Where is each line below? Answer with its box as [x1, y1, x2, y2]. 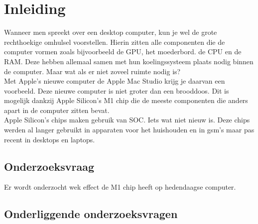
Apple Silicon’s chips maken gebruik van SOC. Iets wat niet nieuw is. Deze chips [4, 114, 250, 125]
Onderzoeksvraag [4, 158, 95, 174]
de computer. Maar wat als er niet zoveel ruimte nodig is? [4, 66, 181, 76]
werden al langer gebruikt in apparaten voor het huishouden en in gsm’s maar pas [4, 124, 255, 135]
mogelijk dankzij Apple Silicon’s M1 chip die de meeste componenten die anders [4, 95, 248, 106]
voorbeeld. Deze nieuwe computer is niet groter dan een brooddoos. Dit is [4, 85, 229, 96]
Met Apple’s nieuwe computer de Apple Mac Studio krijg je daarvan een [4, 76, 225, 86]
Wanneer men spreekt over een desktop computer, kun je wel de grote [4, 27, 217, 37]
